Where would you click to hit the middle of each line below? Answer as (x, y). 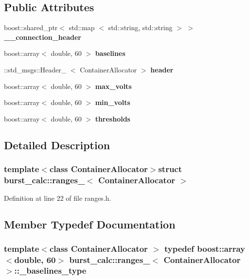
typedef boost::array (205, 248)
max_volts (113, 86)
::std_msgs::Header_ (35, 69)
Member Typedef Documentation (90, 224)
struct (170, 169)
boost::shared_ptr (31, 27)
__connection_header (43, 37)
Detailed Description (57, 145)
